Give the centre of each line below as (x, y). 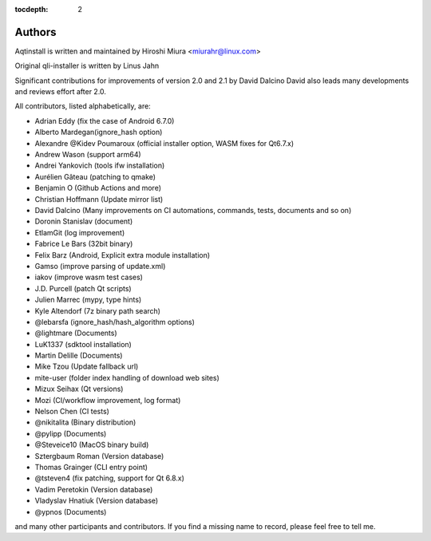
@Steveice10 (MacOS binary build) (92, 445)
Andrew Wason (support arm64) (88, 155)
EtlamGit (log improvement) (80, 232)
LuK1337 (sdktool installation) (83, 344)
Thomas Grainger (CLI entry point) (91, 467)
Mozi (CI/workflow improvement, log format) (108, 400)
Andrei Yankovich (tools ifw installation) (100, 166)
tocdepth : (32, 9)
